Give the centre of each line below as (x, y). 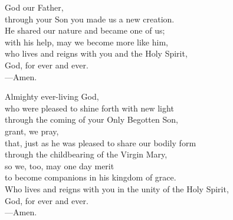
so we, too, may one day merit (60, 165)
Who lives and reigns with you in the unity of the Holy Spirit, (117, 188)
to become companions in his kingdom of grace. (91, 177)
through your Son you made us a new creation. (90, 19)
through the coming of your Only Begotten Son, (91, 119)
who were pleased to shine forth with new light (89, 108)
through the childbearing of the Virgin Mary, (86, 154)
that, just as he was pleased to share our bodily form (101, 142)
